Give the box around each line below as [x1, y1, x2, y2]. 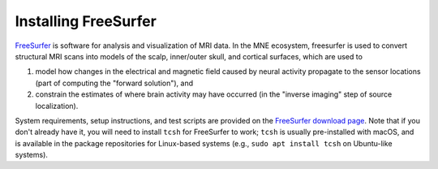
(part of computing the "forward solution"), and [35, 78, 194, 88]
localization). [35, 101, 79, 110]
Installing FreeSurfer [15, 12, 157, 30]
